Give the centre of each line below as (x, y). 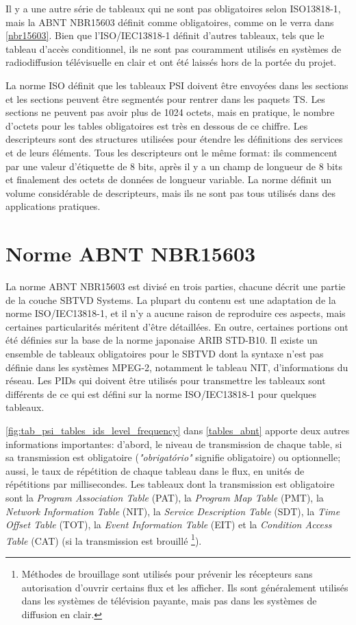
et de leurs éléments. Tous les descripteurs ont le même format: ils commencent (171, 152)
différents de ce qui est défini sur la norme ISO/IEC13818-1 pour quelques (161, 393)
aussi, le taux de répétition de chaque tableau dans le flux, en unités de (155, 470)
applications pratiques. (53, 206)
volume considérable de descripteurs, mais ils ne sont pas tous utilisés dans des (171, 192)
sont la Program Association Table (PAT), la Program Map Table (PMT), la (165, 497)
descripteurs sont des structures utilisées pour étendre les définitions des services (174, 139)
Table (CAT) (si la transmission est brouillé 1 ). (104, 539)
